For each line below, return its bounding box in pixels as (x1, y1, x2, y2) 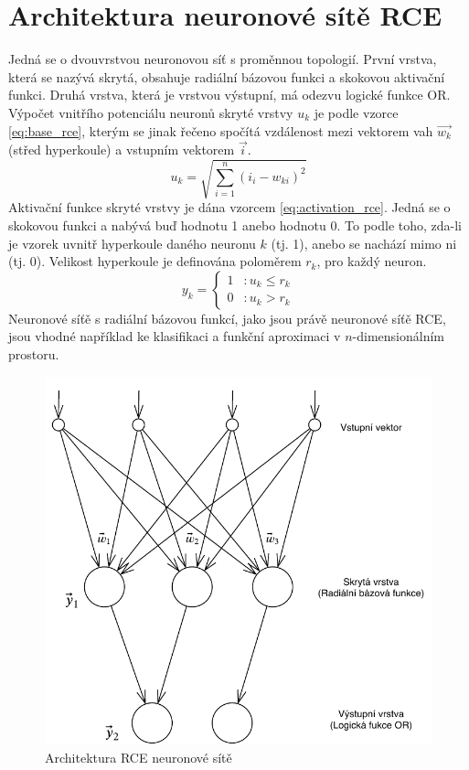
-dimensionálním (352, 326, 444, 346)
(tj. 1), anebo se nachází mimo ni (271, 233, 457, 252)
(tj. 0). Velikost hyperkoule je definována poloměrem (8, 251, 302, 271)
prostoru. (8, 345, 59, 364)
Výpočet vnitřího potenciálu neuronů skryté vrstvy (8, 102, 293, 122)
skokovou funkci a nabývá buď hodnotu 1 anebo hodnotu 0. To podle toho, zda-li (8, 216, 462, 235)
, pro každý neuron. (316, 251, 427, 271)
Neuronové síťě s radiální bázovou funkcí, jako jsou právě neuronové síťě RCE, (8, 308, 446, 327)
